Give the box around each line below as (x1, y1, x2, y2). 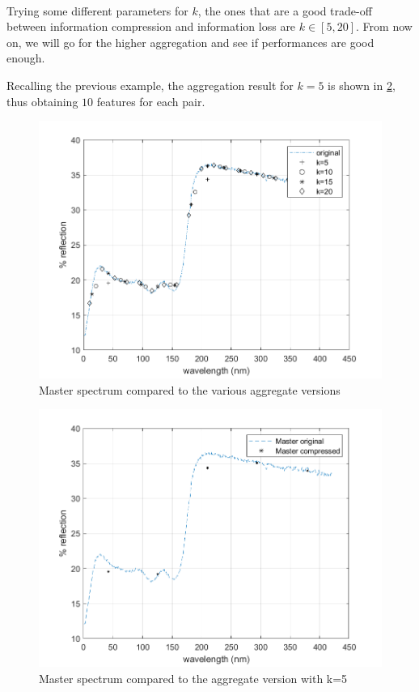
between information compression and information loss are (6, 18, 296, 35)
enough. (6, 49, 45, 66)
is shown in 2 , (328, 76, 396, 93)
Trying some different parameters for (6, 2, 188, 19)
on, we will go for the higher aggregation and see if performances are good (6, 33, 375, 50)
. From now (356, 18, 413, 35)
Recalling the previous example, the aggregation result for (6, 76, 294, 93)
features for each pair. (96, 92, 205, 109)
